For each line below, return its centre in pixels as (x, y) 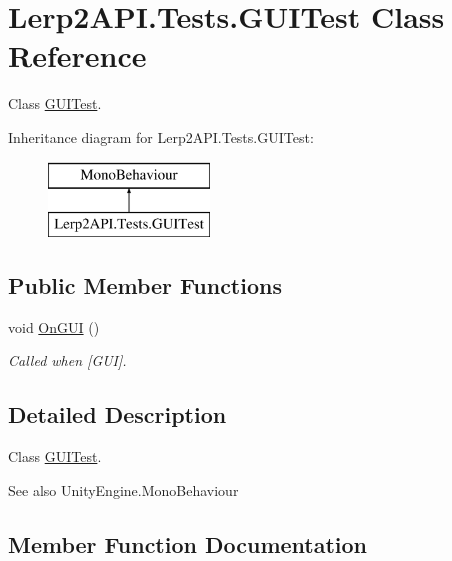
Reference (77, 55)
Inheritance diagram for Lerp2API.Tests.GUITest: (161, 136)
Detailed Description (117, 414)
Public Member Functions (145, 285)
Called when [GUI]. (67, 360)
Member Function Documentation (188, 543)
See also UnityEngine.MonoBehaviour (123, 489)
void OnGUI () (54, 326)
